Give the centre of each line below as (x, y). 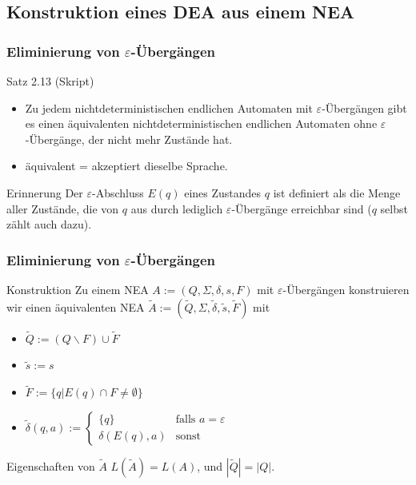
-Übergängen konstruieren (346, 289)
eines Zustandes (223, 192)
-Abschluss (118, 192)
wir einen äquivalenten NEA (76, 306)
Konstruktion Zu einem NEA (78, 289)
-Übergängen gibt (364, 107)
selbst (394, 208)
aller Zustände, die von (63, 208)
